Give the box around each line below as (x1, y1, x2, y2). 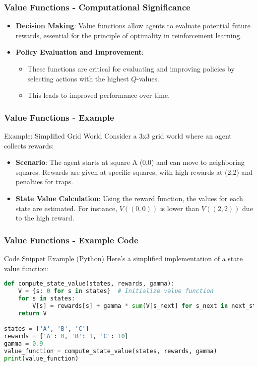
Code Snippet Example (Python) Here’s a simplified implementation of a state (4, 253, 243, 263)
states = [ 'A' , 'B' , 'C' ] (4, 325, 89, 333)
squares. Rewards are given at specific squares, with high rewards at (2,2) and (15, 166, 253, 177)
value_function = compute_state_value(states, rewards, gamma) (4, 347, 217, 355)
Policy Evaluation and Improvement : (15, 47, 144, 57)
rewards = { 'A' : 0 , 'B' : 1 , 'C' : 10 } (4, 333, 129, 340)
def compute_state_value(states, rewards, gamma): (4, 280, 175, 288)
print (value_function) (4, 355, 79, 362)
